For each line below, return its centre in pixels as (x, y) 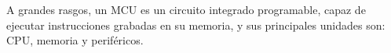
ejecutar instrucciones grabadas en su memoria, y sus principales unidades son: (196, 25)
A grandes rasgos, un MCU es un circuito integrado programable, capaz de (186, 9)
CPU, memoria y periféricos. (75, 40)
